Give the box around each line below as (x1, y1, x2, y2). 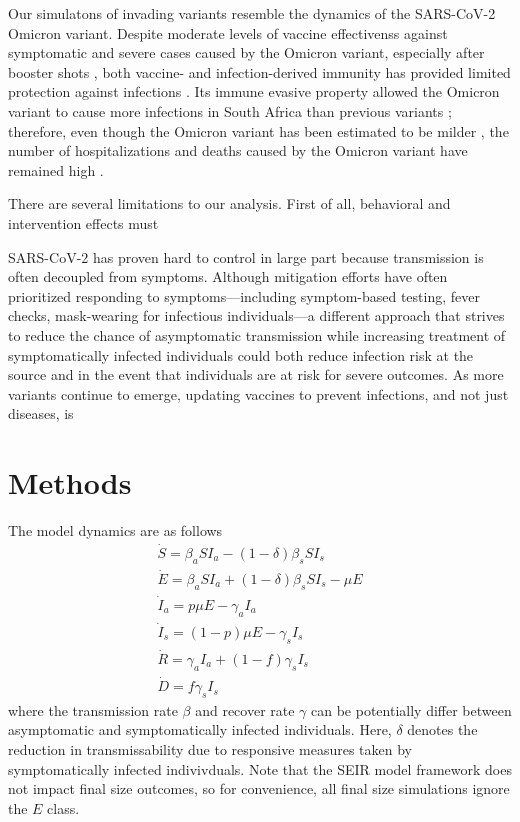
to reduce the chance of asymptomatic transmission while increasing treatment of (8, 324, 506, 345)
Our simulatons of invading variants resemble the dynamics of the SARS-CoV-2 (8, 3, 496, 23)
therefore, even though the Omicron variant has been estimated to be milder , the (8, 120, 509, 141)
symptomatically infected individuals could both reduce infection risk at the (8, 344, 474, 365)
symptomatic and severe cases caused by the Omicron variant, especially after (8, 42, 485, 63)
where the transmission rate (8, 699, 178, 720)
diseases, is (8, 403, 74, 424)
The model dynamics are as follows (8, 520, 223, 540)
